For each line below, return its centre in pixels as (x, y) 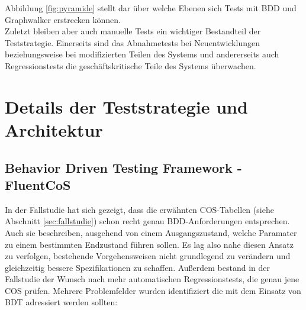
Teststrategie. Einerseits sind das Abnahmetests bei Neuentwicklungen (132, 42)
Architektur (54, 129)
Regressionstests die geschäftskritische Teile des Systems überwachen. (131, 65)
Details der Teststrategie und (126, 106)
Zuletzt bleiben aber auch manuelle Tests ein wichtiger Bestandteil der (133, 31)
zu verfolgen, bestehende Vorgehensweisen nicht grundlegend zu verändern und (148, 256)
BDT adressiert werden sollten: (61, 302)
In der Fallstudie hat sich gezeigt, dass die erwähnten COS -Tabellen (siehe (139, 209)
